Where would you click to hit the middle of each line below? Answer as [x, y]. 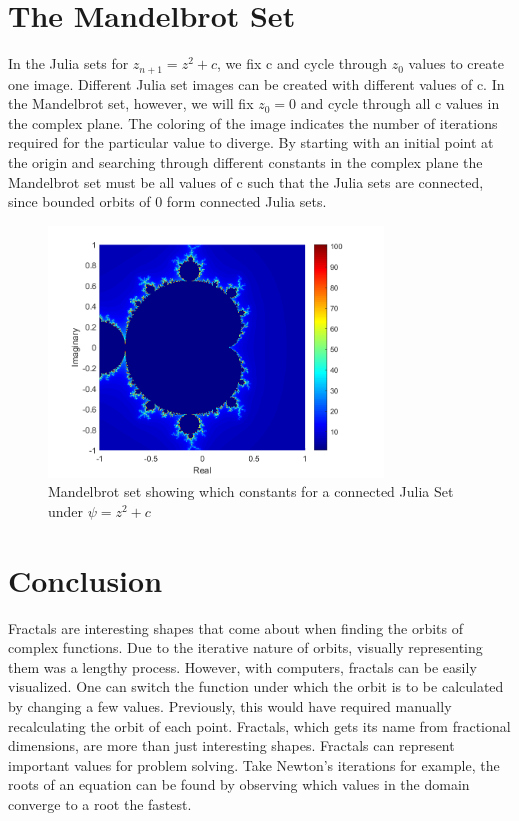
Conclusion [85, 579]
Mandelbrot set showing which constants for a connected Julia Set [251, 491]
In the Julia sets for [68, 63]
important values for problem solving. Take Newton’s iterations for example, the [254, 764]
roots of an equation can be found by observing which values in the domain [239, 784]
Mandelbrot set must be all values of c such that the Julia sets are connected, [246, 181]
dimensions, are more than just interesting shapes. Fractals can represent [231, 745]
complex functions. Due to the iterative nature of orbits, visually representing [245, 647]
